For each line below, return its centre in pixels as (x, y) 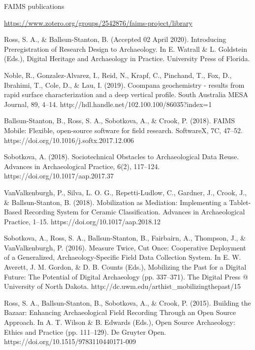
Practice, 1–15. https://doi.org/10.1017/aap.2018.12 (82, 221)
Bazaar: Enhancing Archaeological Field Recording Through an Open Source (120, 312)
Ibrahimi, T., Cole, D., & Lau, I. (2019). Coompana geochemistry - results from (124, 85)
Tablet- (240, 202)
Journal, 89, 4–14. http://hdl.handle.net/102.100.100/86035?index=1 (108, 104)
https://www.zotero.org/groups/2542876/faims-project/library (98, 22)
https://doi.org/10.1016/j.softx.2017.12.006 (69, 140)
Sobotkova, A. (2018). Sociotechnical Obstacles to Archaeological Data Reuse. (122, 157)
